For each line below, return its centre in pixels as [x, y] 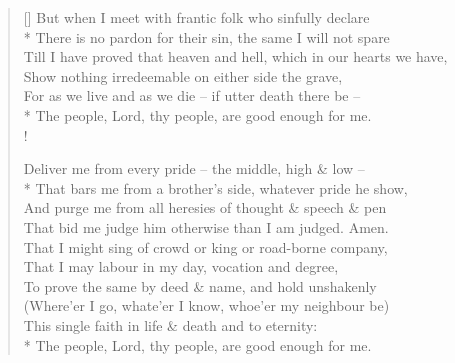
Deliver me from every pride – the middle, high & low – [194, 168]
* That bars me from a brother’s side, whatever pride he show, [215, 187]
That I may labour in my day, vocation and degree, [181, 266]
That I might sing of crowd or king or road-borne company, [205, 246]
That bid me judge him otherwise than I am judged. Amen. [206, 226]
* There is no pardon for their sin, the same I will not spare [206, 36]
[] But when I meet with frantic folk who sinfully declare [196, 17]
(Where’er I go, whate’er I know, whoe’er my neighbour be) [206, 305]
